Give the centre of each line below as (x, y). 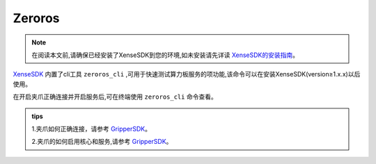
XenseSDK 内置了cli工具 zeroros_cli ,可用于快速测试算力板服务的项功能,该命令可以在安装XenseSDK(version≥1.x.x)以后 (187, 74)
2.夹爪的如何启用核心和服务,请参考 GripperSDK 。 (102, 142)
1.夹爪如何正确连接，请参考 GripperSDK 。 (91, 129)
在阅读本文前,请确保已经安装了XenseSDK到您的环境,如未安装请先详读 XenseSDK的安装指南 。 (165, 55)
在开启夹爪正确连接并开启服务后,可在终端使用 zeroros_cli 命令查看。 (115, 97)
